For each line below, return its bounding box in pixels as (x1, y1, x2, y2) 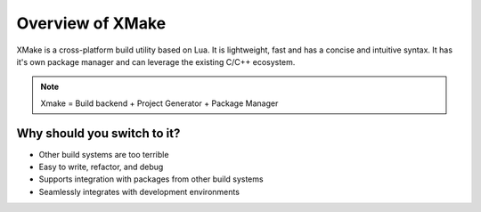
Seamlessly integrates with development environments (38, 186, 240, 197)
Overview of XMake (16, 13, 167, 33)
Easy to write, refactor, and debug (38, 161, 164, 173)
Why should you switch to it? (16, 126, 181, 141)
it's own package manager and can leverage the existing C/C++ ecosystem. (16, 56, 296, 67)
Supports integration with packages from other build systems (38, 174, 264, 184)
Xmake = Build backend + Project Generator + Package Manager (40, 98, 279, 109)
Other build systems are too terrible (38, 149, 169, 159)
